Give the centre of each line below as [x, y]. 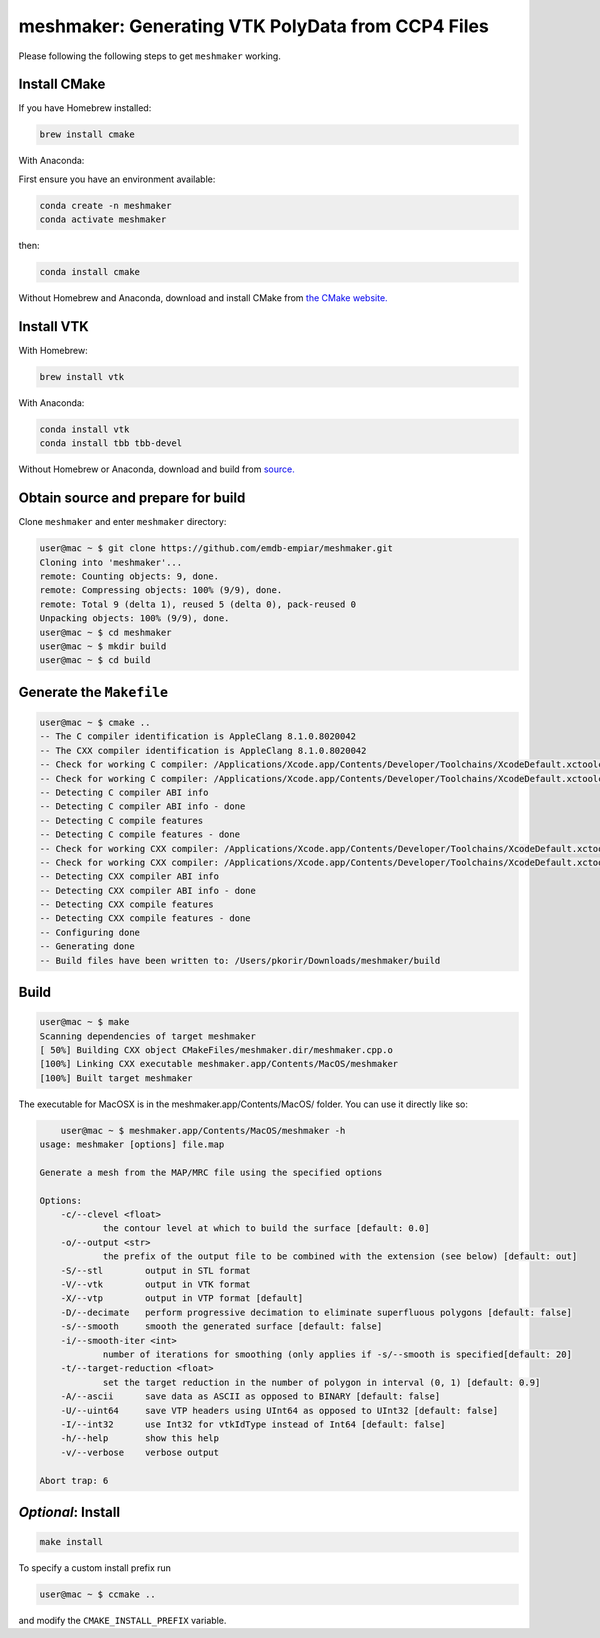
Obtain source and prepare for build [132, 498]
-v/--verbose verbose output [140, 1452]
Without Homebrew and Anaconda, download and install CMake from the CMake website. [203, 298]
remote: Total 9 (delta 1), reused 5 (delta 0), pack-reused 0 [198, 604]
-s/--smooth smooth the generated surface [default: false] [221, 1326]
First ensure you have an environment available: [117, 179]
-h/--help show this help [140, 1438]
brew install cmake [87, 134]
